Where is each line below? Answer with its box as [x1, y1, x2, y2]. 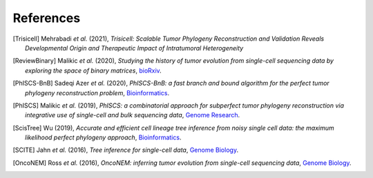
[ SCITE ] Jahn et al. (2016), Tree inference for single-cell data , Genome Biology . [12, 146, 238, 155]
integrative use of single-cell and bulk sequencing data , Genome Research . [25, 111, 240, 119]
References [12, 10, 81, 26]
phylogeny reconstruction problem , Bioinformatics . [25, 88, 169, 97]
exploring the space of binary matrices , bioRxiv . [25, 66, 162, 75]
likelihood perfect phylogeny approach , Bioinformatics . [25, 133, 182, 141]
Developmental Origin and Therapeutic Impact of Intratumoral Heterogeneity [25, 43, 244, 52]
